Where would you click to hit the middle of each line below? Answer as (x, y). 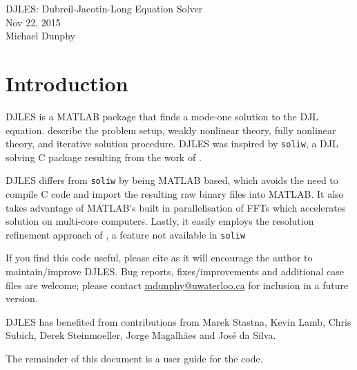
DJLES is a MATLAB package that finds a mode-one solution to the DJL (162, 116)
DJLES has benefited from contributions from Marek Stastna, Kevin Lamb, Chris (178, 321)
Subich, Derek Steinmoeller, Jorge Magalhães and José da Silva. (141, 335)
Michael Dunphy (40, 36)
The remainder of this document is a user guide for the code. (134, 358)
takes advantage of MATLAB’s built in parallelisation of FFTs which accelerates (176, 207)
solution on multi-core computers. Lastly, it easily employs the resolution (160, 221)
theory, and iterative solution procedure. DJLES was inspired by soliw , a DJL (172, 144)
